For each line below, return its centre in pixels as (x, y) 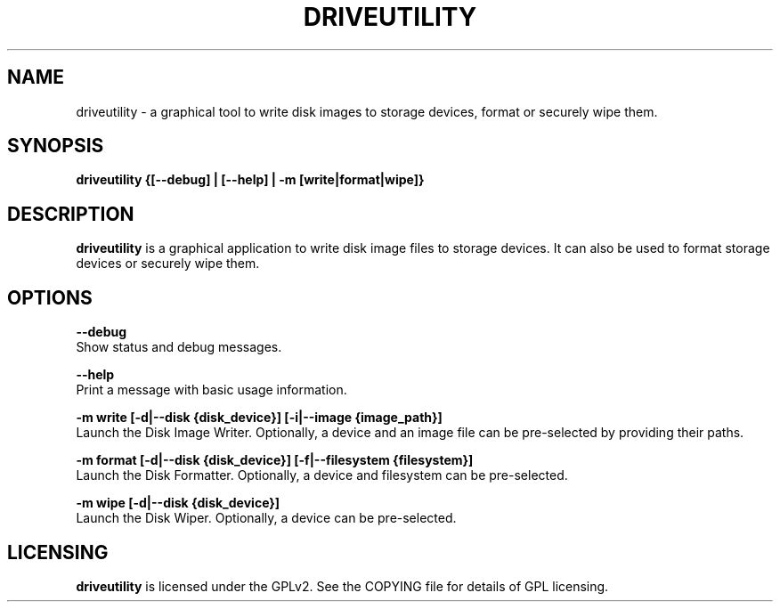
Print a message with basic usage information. (211, 390)
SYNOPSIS (56, 146)
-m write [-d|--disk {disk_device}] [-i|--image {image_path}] (259, 418)
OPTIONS (50, 297)
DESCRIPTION (71, 214)
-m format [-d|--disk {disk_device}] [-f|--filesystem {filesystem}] (275, 460)
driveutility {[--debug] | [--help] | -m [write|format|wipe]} (250, 180)
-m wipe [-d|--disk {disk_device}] (178, 503)
